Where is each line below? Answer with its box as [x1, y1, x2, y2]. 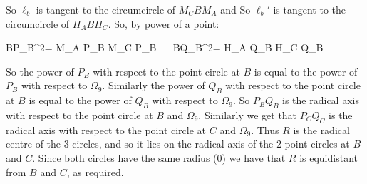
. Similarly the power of [102, 78, 205, 93]
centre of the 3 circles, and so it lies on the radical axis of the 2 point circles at [6, 136, 350, 151]
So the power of [6, 63, 74, 78]
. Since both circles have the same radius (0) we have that [32, 150, 286, 165]
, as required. [66, 164, 124, 179]
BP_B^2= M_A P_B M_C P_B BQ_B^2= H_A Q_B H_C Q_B [6, 40, 324, 55]
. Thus [251, 122, 279, 137]
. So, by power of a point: [108, 16, 219, 31]
